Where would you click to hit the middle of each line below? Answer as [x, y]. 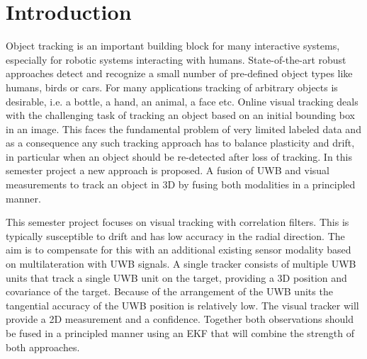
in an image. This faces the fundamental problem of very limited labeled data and [183, 129]
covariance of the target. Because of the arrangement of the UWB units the [169, 291]
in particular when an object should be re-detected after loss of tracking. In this [179, 156]
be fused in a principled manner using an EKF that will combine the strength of [180, 333]
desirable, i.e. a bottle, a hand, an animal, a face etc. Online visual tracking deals [182, 101]
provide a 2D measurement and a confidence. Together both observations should [180, 319]
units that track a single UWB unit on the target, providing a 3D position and [176, 277]
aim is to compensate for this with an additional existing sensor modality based [179, 250]
